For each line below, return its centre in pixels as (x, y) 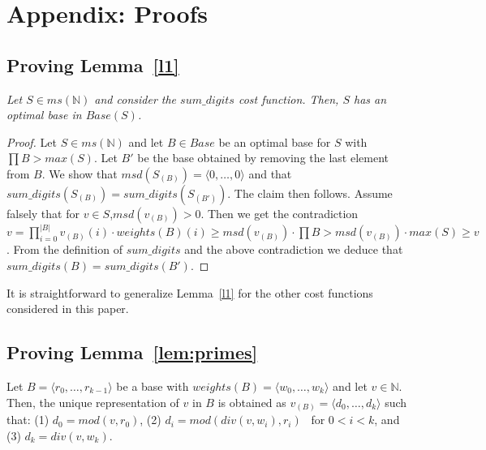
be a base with (153, 386)
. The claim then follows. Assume (310, 193)
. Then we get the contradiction (280, 213)
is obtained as (252, 402)
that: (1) (28, 420)
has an (370, 99)
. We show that (80, 173)
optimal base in (44, 115)
